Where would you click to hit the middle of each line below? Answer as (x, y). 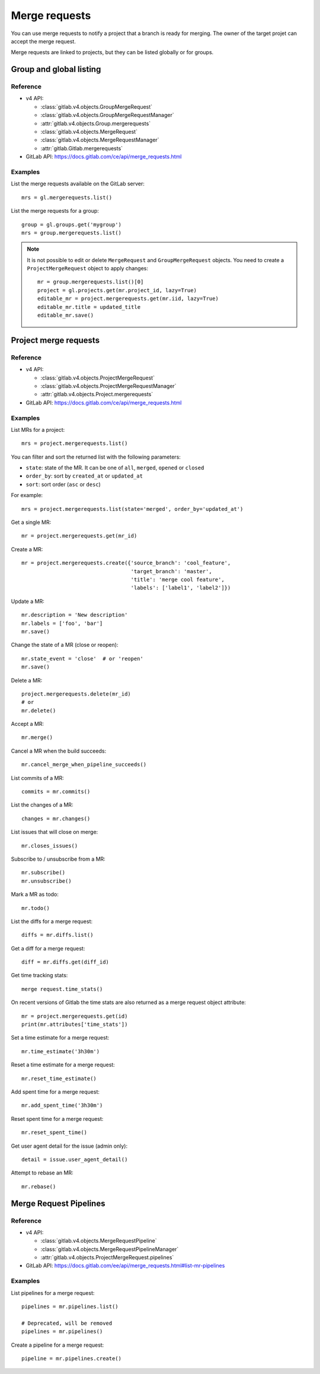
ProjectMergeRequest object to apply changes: (87, 269)
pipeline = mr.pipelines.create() (71, 1358)
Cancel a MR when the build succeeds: (59, 751)
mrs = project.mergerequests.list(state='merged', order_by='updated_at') (132, 509)
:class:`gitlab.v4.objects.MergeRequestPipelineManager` (110, 1249)
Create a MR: (27, 549)
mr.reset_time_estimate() (59, 1078)
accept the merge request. (44, 41)
